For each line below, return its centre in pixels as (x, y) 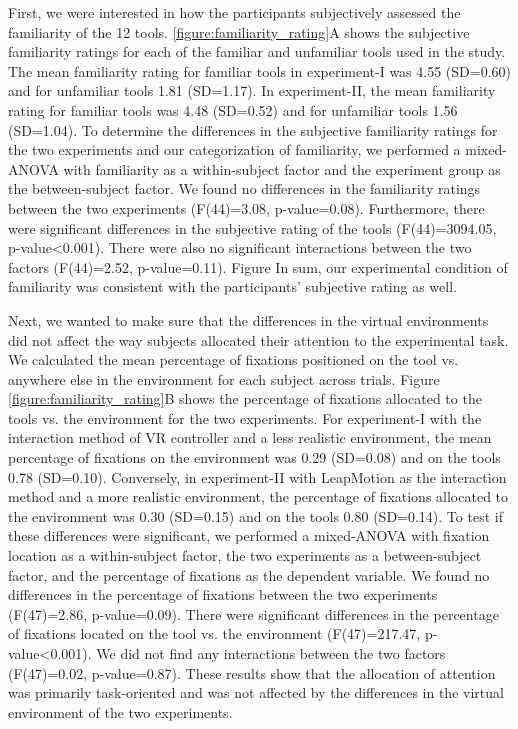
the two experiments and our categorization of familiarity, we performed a (234, 149)
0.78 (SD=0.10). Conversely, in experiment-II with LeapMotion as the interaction (257, 476)
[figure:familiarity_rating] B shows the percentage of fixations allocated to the (245, 398)
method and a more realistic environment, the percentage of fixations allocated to (258, 496)
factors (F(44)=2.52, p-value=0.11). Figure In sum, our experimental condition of (258, 266)
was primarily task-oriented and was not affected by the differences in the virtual (256, 692)
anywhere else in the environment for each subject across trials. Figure (224, 378)
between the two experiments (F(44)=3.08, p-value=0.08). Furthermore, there (246, 207)
